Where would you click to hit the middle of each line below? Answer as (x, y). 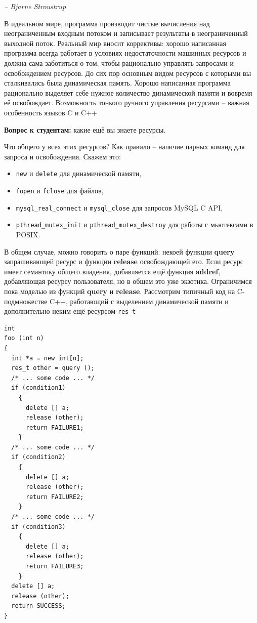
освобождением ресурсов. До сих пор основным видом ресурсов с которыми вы (128, 73)
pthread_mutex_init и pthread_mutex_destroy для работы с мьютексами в (135, 224)
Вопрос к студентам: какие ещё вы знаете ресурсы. (85, 129)
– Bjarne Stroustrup (35, 6)
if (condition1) (38, 388)
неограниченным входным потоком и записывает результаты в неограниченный (126, 33)
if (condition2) (38, 457)
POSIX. (28, 234)
